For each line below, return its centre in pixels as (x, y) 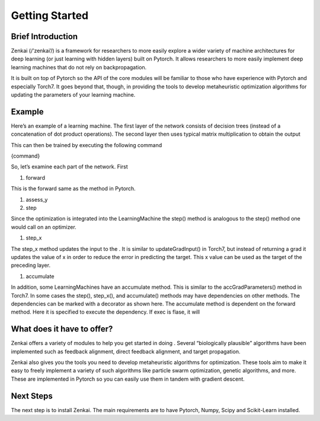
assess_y (37, 199)
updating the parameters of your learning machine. (73, 95)
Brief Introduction (44, 36)
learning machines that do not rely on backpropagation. (79, 67)
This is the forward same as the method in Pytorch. (73, 189)
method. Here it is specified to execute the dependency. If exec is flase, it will (105, 312)
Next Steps (32, 396)
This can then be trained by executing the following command (87, 145)
